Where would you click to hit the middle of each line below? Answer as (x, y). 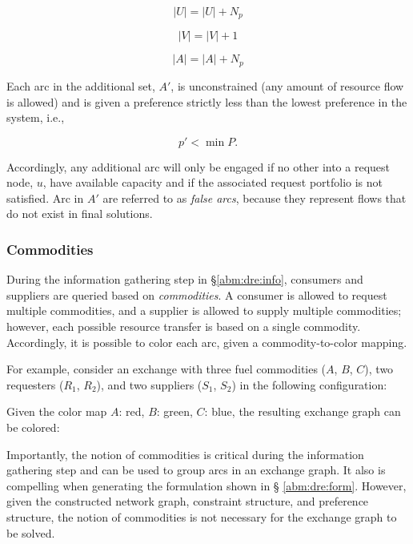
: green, (174, 411)
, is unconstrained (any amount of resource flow (287, 85)
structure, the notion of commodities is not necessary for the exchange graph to (202, 517)
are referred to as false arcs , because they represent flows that (255, 197)
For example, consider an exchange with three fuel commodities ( (166, 369)
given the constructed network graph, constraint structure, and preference (188, 501)
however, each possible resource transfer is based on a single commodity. (184, 326)
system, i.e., (36, 117)
